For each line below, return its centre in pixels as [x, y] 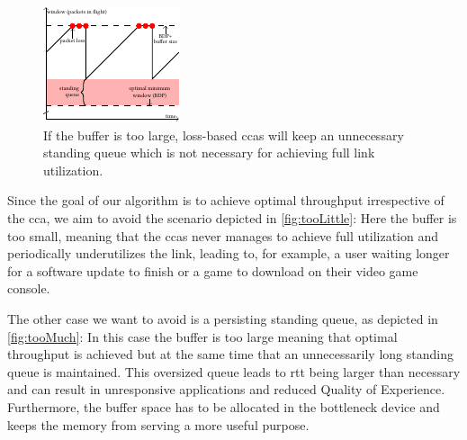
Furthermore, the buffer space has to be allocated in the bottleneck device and [224, 406]
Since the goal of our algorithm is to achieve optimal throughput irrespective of [226, 200]
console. [29, 288]
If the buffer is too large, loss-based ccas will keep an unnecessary [224, 135]
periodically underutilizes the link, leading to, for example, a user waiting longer [229, 253]
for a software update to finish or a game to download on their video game [213, 270]
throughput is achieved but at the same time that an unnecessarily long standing [230, 354]
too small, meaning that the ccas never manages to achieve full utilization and [223, 235]
